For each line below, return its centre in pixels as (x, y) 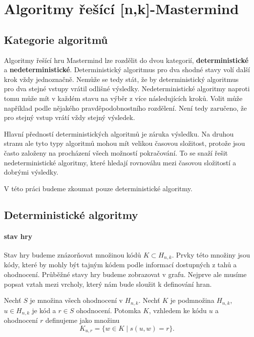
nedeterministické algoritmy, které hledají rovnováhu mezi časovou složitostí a (120, 162)
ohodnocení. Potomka (108, 310)
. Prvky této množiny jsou (211, 254)
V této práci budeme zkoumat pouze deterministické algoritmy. (98, 188)
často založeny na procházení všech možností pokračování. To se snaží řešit (116, 152)
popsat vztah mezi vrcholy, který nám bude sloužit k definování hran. (108, 284)
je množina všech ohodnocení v (76, 300)
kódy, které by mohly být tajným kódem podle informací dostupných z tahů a (120, 265)
